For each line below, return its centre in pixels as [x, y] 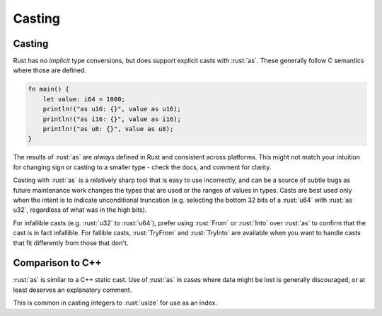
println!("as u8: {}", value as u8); [108, 129]
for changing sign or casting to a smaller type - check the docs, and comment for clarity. [142, 167]
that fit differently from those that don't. [71, 243]
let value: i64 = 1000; [84, 99]
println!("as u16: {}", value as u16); [112, 109]
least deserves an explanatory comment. [73, 290]
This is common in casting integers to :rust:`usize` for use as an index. [115, 303]
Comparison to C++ [57, 263]
